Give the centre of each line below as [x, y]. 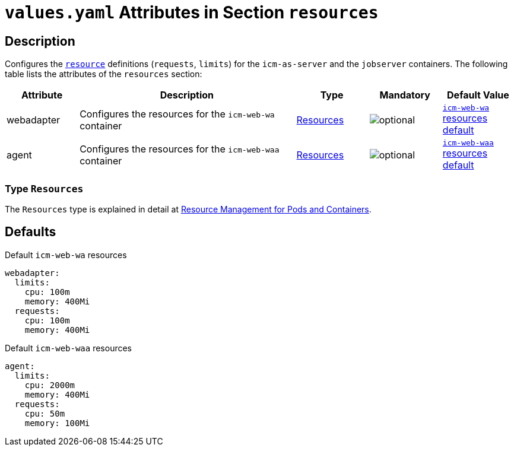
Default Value [478, 95]
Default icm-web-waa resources [68, 348]
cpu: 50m [45, 413]
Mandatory [405, 95]
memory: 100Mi [57, 423]
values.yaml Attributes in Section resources [192, 12]
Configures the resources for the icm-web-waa [180, 149]
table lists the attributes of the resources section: [104, 74]
